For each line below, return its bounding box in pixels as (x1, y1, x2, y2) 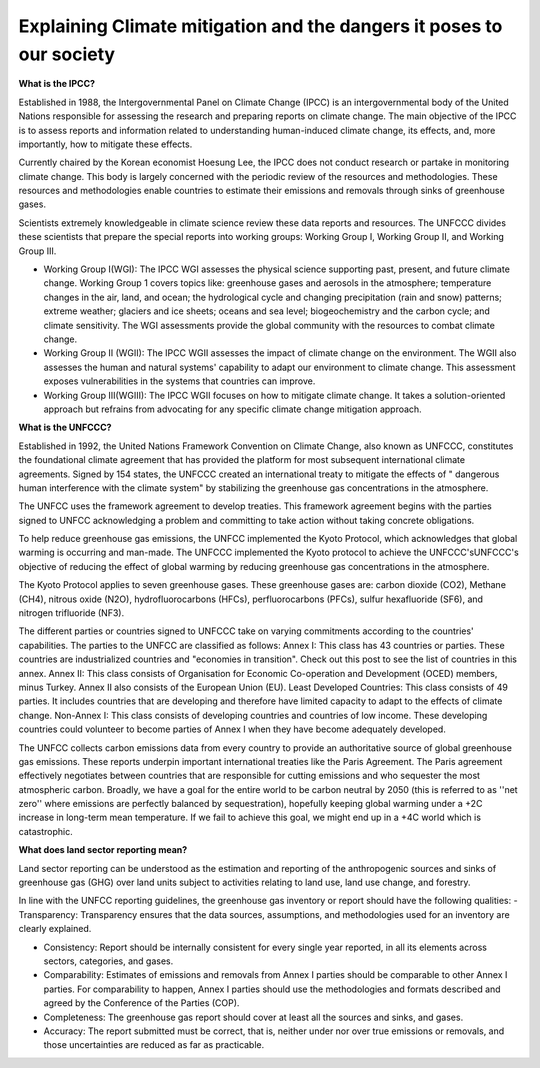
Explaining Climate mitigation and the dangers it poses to (18, 15, 503, 37)
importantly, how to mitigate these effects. (18, 138, 193, 150)
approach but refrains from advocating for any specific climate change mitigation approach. (43, 403, 422, 415)
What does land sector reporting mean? (18, 844, 188, 856)
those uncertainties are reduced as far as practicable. (43, 1039, 265, 1051)
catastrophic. (18, 825, 74, 837)
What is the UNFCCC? (18, 421, 112, 434)
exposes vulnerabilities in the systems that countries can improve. (43, 375, 316, 387)
